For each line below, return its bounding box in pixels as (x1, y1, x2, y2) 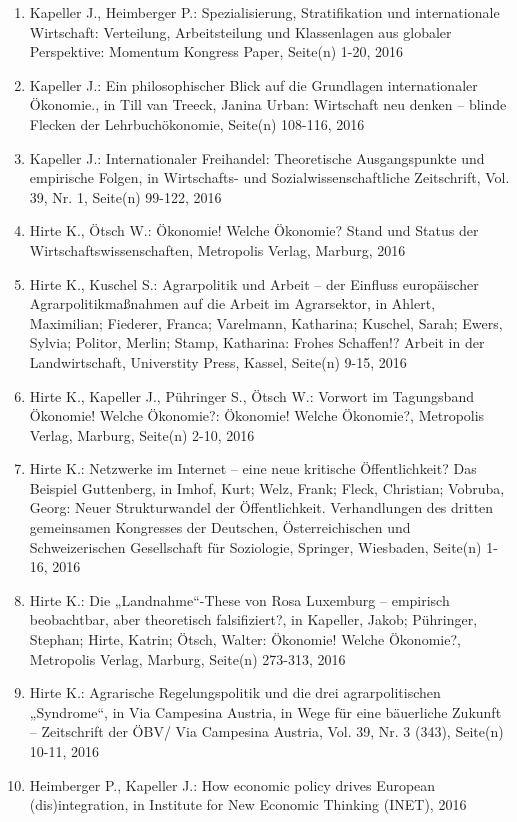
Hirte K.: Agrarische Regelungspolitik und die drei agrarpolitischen (29, 682, 441, 703)
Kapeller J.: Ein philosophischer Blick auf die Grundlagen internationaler (29, 74, 478, 95)
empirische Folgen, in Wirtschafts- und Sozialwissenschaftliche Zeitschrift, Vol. (29, 167, 510, 188)
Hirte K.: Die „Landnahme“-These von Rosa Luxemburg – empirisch (29, 589, 450, 610)
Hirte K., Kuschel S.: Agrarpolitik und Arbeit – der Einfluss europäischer (29, 273, 479, 294)
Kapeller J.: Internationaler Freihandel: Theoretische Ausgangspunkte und (29, 147, 485, 168)
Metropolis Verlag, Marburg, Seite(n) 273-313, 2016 (29, 648, 346, 669)
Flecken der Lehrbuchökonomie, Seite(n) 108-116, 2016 (29, 113, 365, 134)
